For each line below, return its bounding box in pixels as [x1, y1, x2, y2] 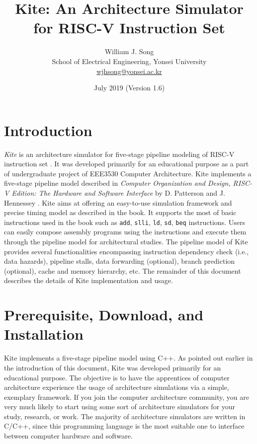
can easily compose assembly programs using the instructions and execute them [4, 226, 247, 237]
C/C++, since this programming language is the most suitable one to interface [4, 421, 245, 431]
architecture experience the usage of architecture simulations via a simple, [4, 382, 229, 392]
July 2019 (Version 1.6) [93, 82, 165, 93]
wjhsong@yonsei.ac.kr [96, 66, 162, 76]
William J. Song [104, 46, 154, 57]
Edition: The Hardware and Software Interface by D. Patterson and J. [11, 188, 225, 198]
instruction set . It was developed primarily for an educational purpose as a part [4, 158, 249, 169]
